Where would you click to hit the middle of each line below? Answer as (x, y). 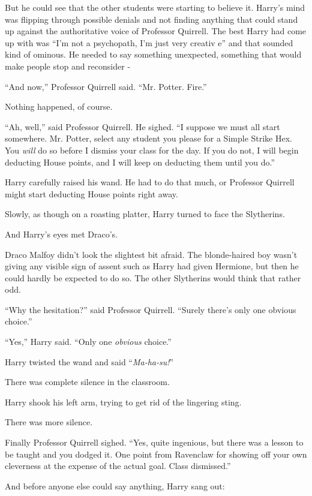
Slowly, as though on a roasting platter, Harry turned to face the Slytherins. (145, 214)
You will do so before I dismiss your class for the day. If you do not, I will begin (152, 150)
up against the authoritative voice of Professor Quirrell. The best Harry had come (156, 31)
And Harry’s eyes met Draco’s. (61, 234)
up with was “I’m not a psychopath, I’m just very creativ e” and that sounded (149, 42)
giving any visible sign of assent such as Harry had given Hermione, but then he (152, 266)
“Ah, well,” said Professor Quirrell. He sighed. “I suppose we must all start (142, 126)
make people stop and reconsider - (68, 66)
